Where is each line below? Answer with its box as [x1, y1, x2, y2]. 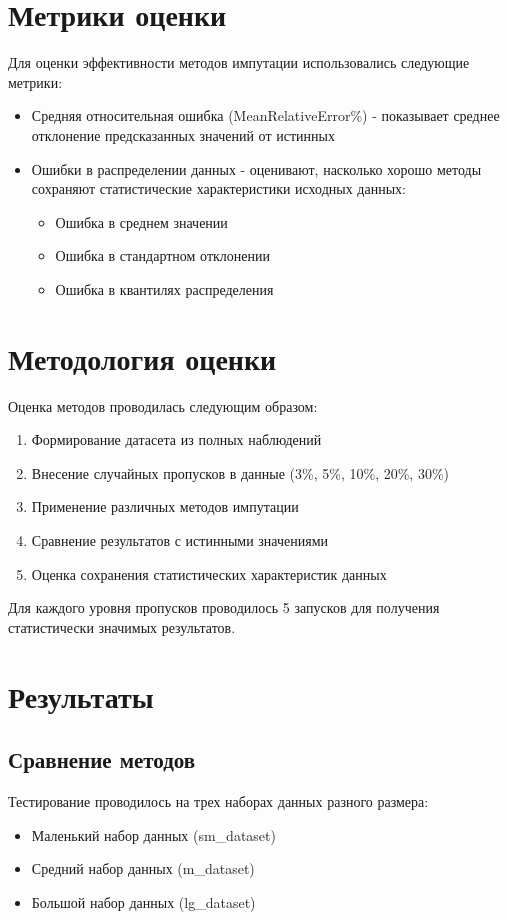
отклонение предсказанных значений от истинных [31, 124, 335, 145]
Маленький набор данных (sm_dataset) [31, 824, 276, 845]
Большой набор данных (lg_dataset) [31, 891, 256, 912]
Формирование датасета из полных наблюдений [31, 429, 322, 450]
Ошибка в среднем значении [55, 211, 228, 232]
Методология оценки [8, 337, 277, 378]
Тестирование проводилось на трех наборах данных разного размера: [8, 790, 429, 811]
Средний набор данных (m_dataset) [31, 858, 255, 879]
